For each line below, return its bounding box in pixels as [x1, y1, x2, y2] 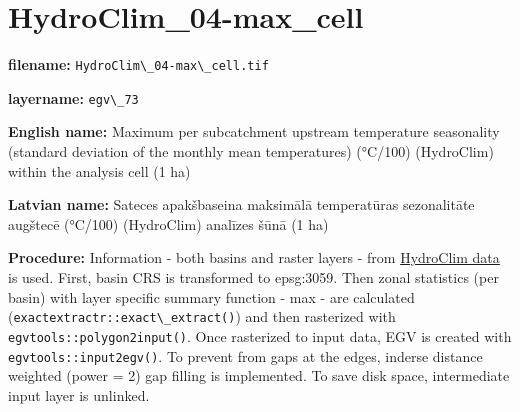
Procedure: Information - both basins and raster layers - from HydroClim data [8, 247, 500, 268]
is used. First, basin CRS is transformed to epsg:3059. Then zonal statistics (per [8, 267, 499, 287]
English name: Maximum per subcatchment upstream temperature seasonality [8, 121, 500, 142]
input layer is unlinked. [8, 384, 150, 405]
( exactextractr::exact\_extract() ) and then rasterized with [8, 306, 396, 327]
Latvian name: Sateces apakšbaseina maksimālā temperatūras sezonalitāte [8, 194, 475, 215]
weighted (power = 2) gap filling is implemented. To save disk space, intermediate [8, 365, 510, 386]
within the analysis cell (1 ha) [8, 160, 191, 181]
